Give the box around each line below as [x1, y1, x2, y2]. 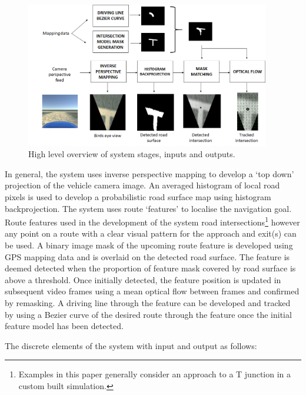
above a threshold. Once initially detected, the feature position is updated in [5, 273, 281, 286]
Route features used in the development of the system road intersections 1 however [5, 214, 300, 228]
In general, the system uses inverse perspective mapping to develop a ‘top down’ [5, 167, 294, 180]
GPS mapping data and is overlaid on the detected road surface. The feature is [5, 250, 290, 263]
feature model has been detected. [5, 320, 124, 332]
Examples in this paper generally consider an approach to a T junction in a [18, 368, 291, 380]
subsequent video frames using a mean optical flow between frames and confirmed [5, 285, 300, 297]
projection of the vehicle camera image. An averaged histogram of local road [5, 179, 280, 191]
